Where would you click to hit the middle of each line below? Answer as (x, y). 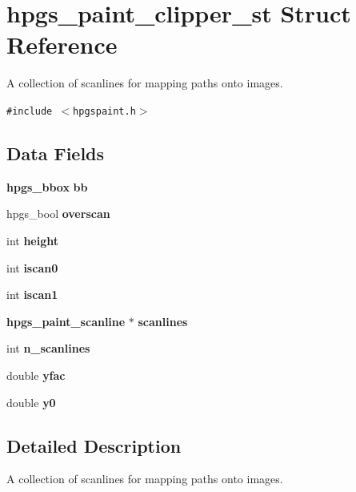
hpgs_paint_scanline (66, 321)
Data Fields (56, 153)
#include (30, 111)
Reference (62, 44)
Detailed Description (94, 445)
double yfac (36, 375)
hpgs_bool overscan (58, 214)
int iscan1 (32, 294)
